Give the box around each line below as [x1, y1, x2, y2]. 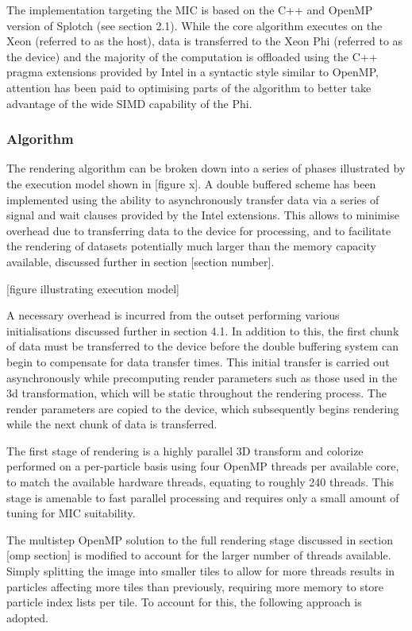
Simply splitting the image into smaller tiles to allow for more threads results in [6, 563, 395, 579]
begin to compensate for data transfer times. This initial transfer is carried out [6, 353, 390, 370]
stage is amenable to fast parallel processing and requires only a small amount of [6, 489, 399, 505]
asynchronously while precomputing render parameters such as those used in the [6, 369, 398, 385]
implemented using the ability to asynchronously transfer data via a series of [6, 191, 379, 207]
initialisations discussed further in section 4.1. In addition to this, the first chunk [6, 322, 399, 339]
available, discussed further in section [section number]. [6, 253, 275, 269]
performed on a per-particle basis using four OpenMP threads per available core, [6, 458, 399, 474]
